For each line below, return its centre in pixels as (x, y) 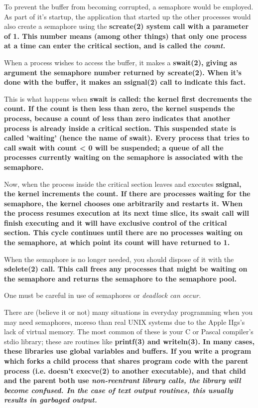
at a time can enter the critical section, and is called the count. (115, 46)
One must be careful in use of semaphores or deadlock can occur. (103, 295)
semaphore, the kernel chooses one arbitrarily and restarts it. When (123, 203)
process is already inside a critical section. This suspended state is (120, 128)
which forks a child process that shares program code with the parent (126, 361)
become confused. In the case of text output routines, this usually (119, 390)
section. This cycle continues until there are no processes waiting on (124, 232)
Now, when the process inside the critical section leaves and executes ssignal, (123, 184)
